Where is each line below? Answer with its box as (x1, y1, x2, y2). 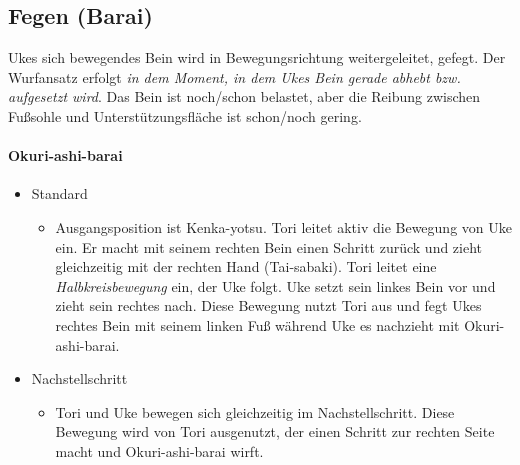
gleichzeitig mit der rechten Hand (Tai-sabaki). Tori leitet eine (55, 256, 437, 277)
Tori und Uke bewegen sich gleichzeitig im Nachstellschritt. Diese (55, 401, 455, 422)
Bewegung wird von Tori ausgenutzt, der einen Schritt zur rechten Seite (55, 421, 495, 442)
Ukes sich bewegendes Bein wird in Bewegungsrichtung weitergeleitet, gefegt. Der (8, 47, 506, 68)
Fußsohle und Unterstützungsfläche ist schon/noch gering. (8, 105, 362, 126)
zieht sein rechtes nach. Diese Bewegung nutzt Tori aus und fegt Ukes (55, 295, 482, 316)
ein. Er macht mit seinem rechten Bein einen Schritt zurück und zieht (55, 236, 483, 257)
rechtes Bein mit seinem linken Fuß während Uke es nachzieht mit (55, 314, 460, 335)
